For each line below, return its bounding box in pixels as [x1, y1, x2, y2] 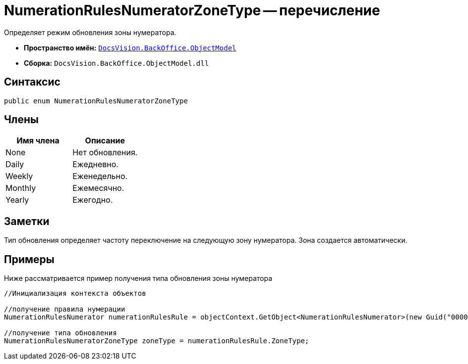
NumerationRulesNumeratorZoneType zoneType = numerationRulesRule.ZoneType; [4, 337, 309, 345]
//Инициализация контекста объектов [4, 289, 146, 298]
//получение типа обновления [4, 329, 117, 337]
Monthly [5, 183, 36, 193]
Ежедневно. [72, 159, 118, 170]
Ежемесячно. [72, 183, 124, 193]
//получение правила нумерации [4, 305, 125, 314]
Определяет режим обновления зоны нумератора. [4, 28, 176, 37]
